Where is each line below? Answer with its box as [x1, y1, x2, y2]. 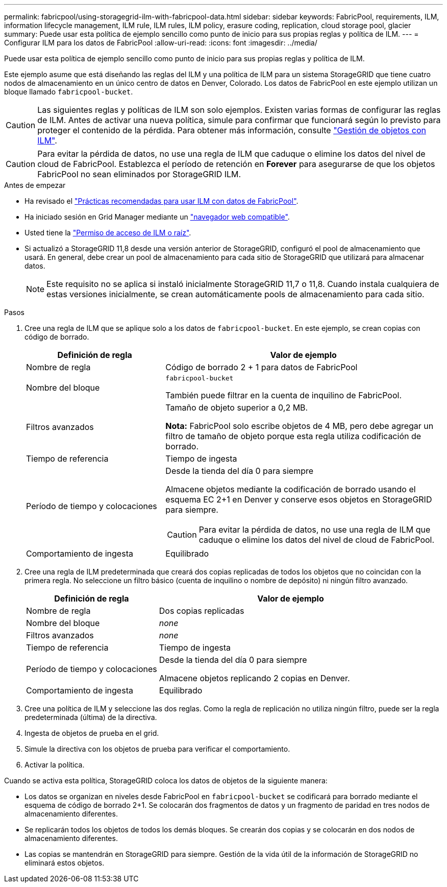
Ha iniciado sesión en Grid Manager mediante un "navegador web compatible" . [24, 212, 290, 221]
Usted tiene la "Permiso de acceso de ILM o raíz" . [24, 228, 191, 237]
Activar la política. [24, 760, 85, 769]
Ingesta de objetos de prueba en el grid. [24, 729, 159, 737]
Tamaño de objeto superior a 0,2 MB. [165, 402, 308, 413]
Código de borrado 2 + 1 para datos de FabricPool [165, 362, 358, 372]
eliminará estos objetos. [24, 858, 105, 867]
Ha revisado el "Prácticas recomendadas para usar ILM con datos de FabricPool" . [24, 197, 299, 205]
